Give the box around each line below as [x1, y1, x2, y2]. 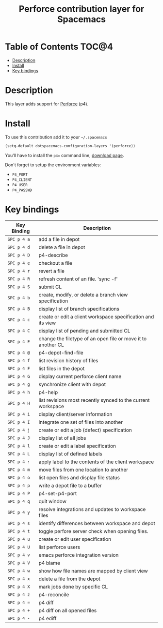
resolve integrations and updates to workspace [38, 506, 146, 512]
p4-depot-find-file [38, 349, 83, 356]
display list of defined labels [38, 450, 103, 457]
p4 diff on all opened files [38, 607, 97, 614]
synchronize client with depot [38, 381, 106, 388]
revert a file [38, 267, 65, 274]
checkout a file [38, 259, 73, 266]
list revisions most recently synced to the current [38, 396, 150, 403]
